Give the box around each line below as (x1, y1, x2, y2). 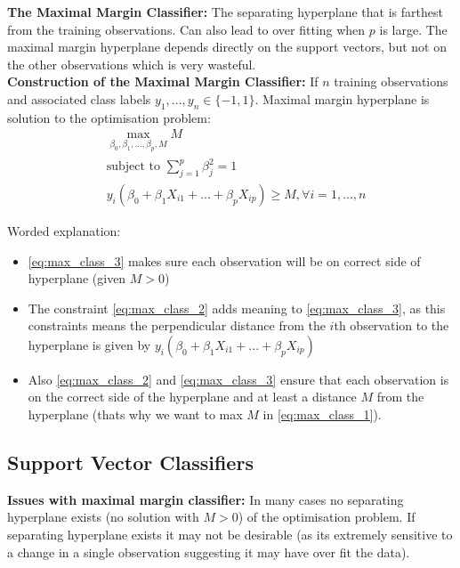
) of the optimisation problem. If (238, 507, 416, 526)
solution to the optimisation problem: (7, 108, 211, 126)
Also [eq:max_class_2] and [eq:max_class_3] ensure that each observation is (28, 369, 449, 388)
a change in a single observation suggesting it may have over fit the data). (7, 542, 410, 561)
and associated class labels (7, 89, 151, 108)
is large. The (379, 20, 448, 38)
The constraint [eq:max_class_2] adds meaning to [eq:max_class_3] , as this (28, 298, 446, 317)
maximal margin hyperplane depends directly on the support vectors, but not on (7, 37, 447, 56)
